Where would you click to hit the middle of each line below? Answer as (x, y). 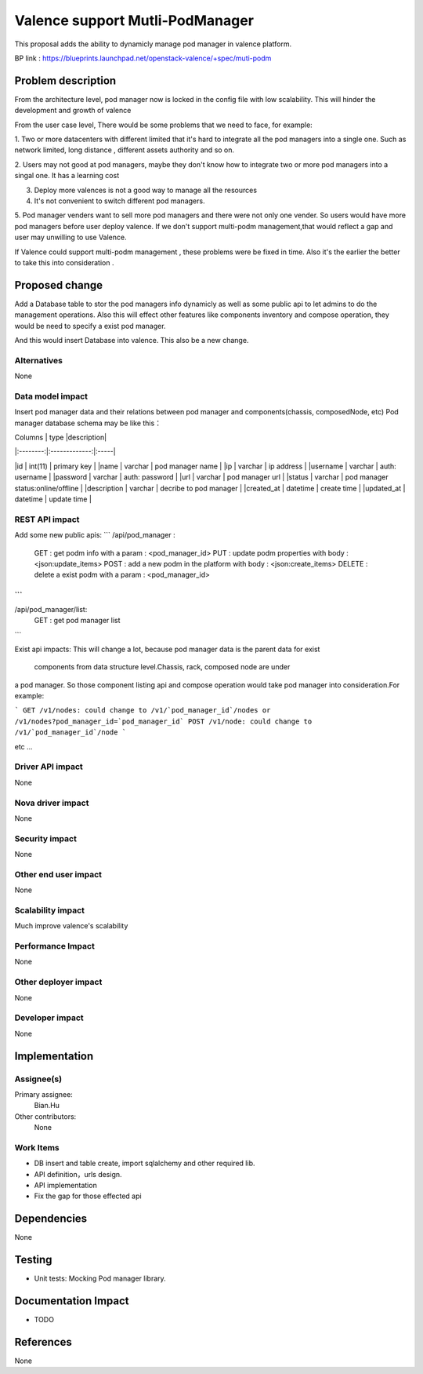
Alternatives (38, 360)
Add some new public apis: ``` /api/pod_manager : (95, 535)
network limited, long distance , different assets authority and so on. (125, 150)
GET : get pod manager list (77, 621)
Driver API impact (49, 767)
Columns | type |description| (61, 437)
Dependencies (51, 1219)
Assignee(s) (38, 1079)
